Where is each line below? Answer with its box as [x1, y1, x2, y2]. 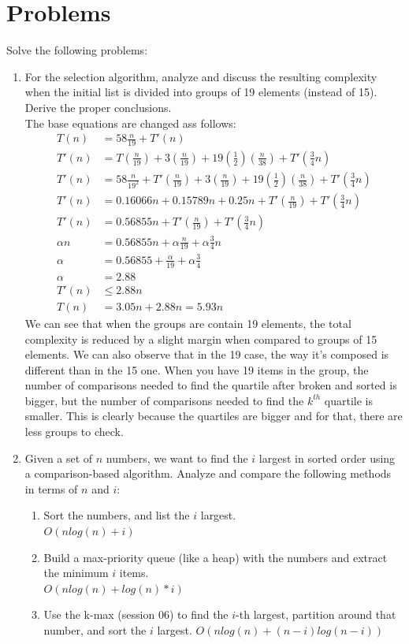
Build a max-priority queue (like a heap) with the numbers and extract [43, 549, 388, 565]
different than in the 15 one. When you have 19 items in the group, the [24, 361, 369, 378]
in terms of [24, 480, 78, 497]
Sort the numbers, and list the [43, 507, 190, 523]
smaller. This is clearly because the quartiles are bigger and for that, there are [24, 408, 403, 424]
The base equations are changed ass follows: [24, 114, 236, 131]
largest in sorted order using [258, 449, 396, 466]
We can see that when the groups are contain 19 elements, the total [24, 315, 351, 331]
